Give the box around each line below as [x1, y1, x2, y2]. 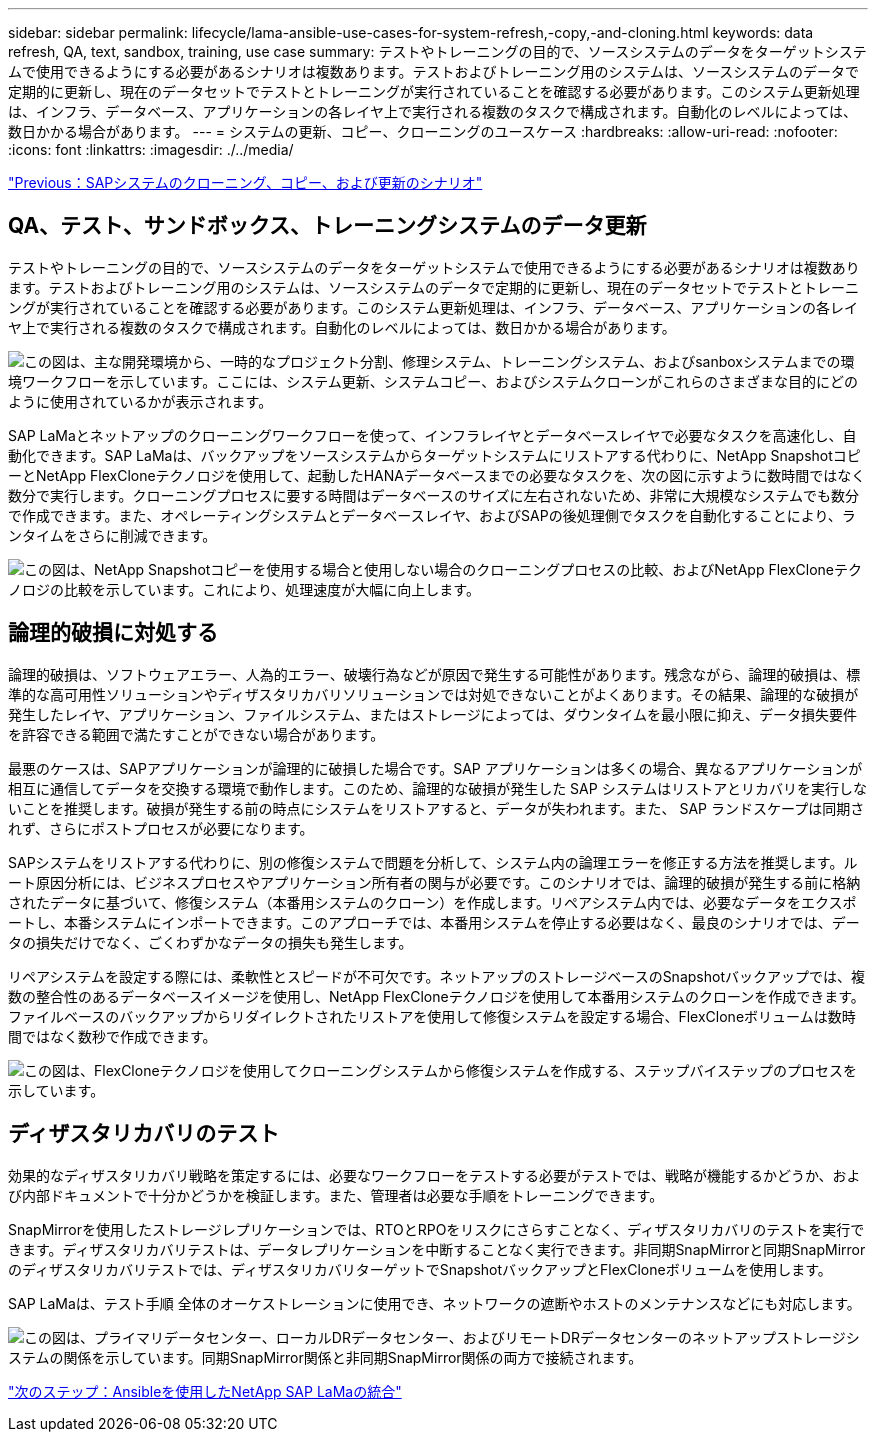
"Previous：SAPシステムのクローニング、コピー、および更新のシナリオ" [8, 174, 483, 191]
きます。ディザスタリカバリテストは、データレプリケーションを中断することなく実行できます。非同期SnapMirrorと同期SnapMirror [8, 1240, 866, 1258]
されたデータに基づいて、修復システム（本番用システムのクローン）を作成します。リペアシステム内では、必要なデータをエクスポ [8, 893, 857, 911]
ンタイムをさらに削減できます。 [8, 526, 217, 544]
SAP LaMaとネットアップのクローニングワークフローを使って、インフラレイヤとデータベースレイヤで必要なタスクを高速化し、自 [8, 426, 857, 444]
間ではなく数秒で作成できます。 [8, 1027, 217, 1045]
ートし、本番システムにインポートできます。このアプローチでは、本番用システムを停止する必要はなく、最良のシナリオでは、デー [8, 913, 860, 931]
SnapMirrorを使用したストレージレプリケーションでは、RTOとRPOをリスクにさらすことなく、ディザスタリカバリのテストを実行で [8, 1220, 865, 1238]
